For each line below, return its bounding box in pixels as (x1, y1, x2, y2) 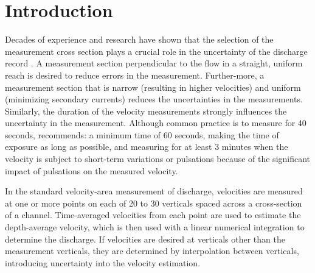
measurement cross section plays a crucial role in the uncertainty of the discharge (5, 44, 308, 57)
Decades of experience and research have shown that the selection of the (5, 33, 274, 46)
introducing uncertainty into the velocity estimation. (5, 256, 201, 269)
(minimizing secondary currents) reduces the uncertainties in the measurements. (5, 93, 303, 105)
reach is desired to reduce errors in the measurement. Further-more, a (5, 68, 265, 81)
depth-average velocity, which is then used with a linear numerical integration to (5, 221, 305, 233)
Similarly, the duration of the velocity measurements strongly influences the (5, 104, 287, 117)
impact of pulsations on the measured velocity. (5, 164, 178, 177)
